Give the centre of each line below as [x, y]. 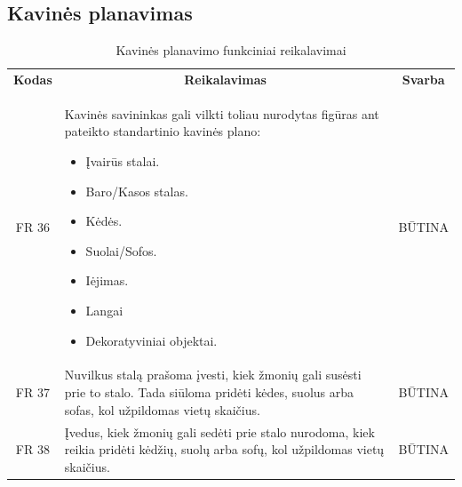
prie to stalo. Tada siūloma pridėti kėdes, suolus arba [209, 392]
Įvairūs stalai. [123, 161]
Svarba [423, 80]
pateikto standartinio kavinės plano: [163, 131]
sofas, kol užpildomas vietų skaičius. [162, 409]
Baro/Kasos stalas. [137, 191]
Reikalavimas [225, 80]
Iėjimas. [107, 280]
